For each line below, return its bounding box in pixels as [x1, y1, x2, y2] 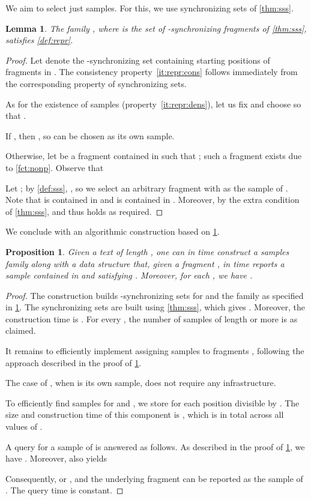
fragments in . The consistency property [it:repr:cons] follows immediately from [5, 65, 298, 78]
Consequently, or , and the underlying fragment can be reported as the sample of [5, 472, 303, 484]
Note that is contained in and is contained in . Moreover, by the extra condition [5, 193, 300, 206]
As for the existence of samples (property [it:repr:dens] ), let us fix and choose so [5, 97, 301, 110]
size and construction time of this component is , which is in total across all [5, 408, 284, 421]
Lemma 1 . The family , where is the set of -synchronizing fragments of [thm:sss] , [5, 22, 307, 34]
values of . [5, 420, 43, 433]
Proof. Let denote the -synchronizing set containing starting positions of [5, 53, 270, 66]
